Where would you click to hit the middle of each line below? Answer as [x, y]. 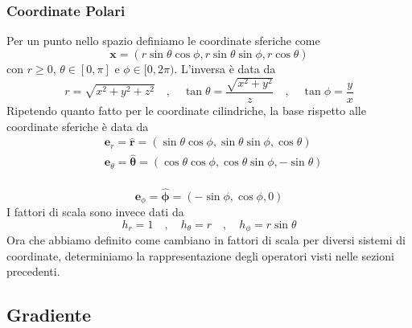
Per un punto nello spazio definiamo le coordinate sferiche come [163, 41]
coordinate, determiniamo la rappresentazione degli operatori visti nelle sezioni [200, 255]
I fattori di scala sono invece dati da [95, 212]
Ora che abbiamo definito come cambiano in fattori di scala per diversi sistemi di [206, 240]
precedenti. [33, 271]
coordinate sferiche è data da [78, 126]
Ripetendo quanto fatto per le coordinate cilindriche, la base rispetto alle [186, 110]
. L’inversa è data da [225, 68]
